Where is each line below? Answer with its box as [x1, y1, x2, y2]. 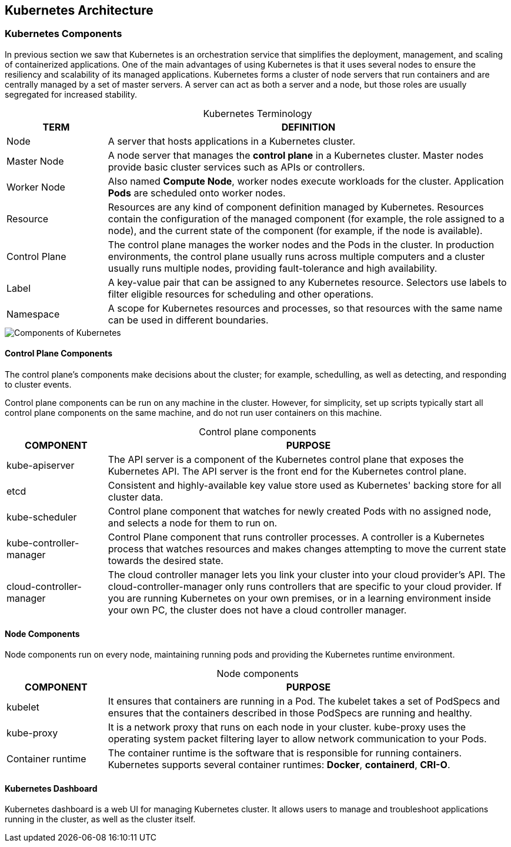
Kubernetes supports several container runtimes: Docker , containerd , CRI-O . [108, 759, 450, 771]
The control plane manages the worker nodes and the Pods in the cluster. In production [108, 238, 495, 251]
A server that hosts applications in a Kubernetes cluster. [108, 135, 356, 147]
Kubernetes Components [5, 28, 122, 40]
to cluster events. [5, 379, 72, 390]
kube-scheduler [6, 511, 77, 523]
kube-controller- [6, 537, 79, 549]
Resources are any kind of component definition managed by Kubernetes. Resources [108, 201, 484, 213]
